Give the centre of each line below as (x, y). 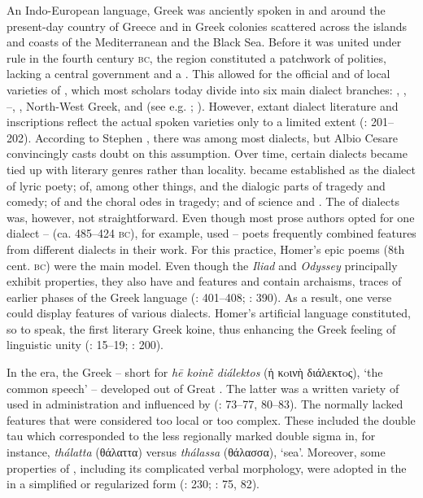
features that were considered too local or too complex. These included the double (211, 419)
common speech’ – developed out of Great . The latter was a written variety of (203, 388)
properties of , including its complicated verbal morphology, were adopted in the (207, 467)
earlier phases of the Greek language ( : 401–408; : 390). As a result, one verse (199, 297)
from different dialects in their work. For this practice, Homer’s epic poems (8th (206, 249)
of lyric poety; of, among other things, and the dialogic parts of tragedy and (196, 185)
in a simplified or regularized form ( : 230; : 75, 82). (133, 484)
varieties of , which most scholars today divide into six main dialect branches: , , (207, 89)
